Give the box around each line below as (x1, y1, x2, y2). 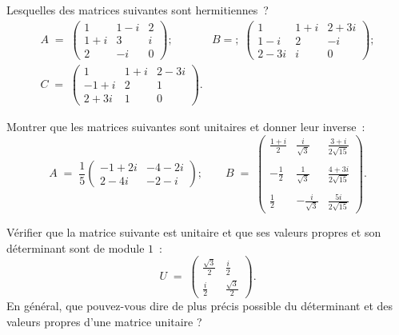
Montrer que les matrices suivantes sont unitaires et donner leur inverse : (6, 118, 365, 134)
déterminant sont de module (6, 239, 145, 256)
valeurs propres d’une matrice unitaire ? (6, 313, 202, 329)
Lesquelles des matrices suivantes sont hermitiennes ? (6, 2, 269, 18)
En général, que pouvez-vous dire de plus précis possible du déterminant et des (6, 297, 393, 314)
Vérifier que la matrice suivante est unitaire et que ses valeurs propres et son (6, 224, 381, 241)
